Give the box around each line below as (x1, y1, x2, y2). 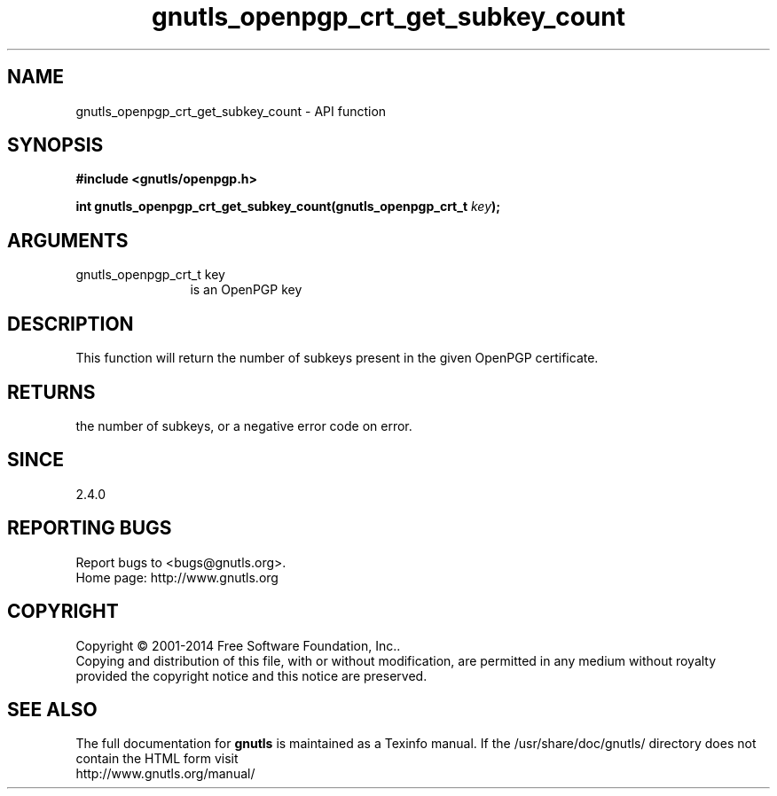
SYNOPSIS (7, 134, 104, 157)
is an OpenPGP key (190, 282, 302, 298)
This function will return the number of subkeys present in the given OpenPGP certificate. (75, 350, 599, 366)
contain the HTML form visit (75, 751, 239, 767)
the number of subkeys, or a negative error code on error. (75, 418, 412, 433)
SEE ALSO (7, 698, 98, 721)
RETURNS (7, 380, 96, 403)
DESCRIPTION (7, 312, 134, 335)
